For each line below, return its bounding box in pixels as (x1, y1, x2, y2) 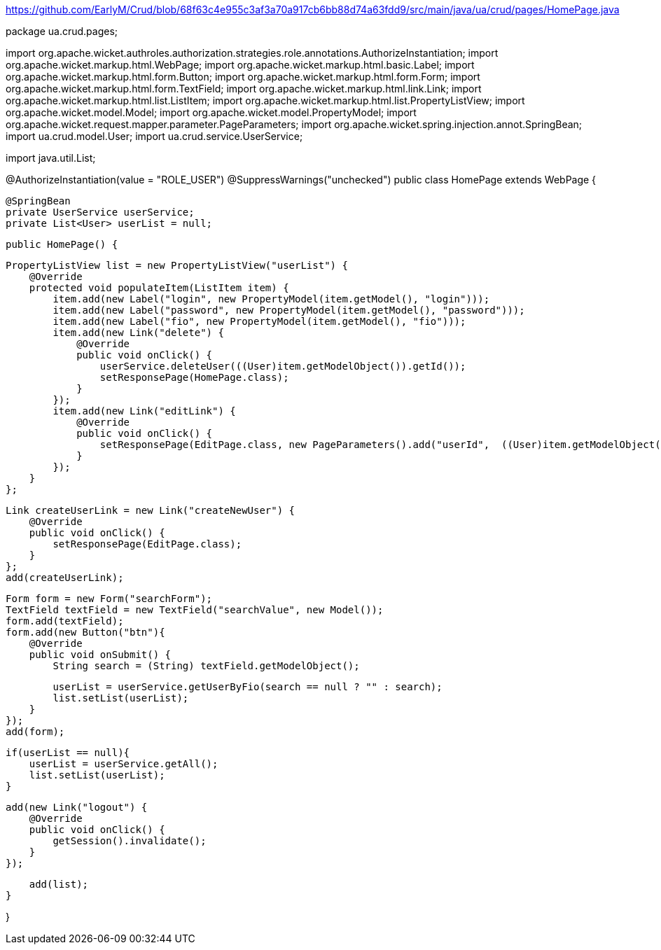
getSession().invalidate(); (53, 835, 207, 846)
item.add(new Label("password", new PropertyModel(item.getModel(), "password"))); (53, 305, 525, 316)
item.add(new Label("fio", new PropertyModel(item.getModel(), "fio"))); (53, 316, 466, 327)
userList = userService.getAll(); (29, 758, 218, 769)
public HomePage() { (6, 239, 118, 250)
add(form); (6, 726, 65, 737)
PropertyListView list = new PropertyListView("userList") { (6, 260, 348, 271)
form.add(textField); (6, 615, 124, 627)
